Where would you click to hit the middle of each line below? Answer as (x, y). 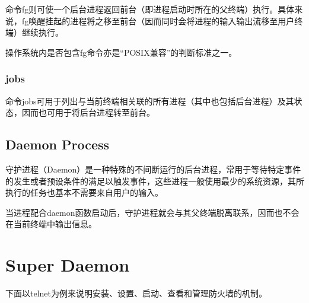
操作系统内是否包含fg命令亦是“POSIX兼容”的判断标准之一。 (121, 52)
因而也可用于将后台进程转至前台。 (88, 112)
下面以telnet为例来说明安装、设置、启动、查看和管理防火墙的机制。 (136, 293)
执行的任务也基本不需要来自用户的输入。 (84, 192)
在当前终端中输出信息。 (51, 224)
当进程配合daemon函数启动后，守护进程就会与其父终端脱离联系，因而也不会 (152, 212)
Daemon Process (58, 144)
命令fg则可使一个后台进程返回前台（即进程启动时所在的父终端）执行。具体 (150, 9)
